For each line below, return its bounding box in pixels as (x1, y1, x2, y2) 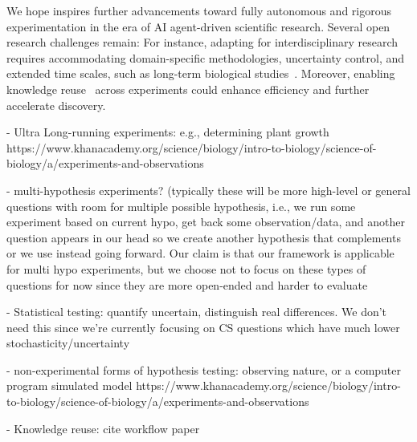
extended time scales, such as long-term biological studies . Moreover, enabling (6, 65, 395, 82)
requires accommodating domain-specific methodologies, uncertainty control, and (6, 49, 405, 66)
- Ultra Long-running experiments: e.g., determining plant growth (6, 124, 329, 140)
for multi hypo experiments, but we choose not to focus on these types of (6, 260, 366, 277)
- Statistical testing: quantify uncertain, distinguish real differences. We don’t (6, 303, 387, 320)
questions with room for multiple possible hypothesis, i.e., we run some (6, 197, 356, 214)
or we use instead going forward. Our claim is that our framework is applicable (6, 245, 395, 262)
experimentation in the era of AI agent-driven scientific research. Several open (6, 18, 390, 34)
